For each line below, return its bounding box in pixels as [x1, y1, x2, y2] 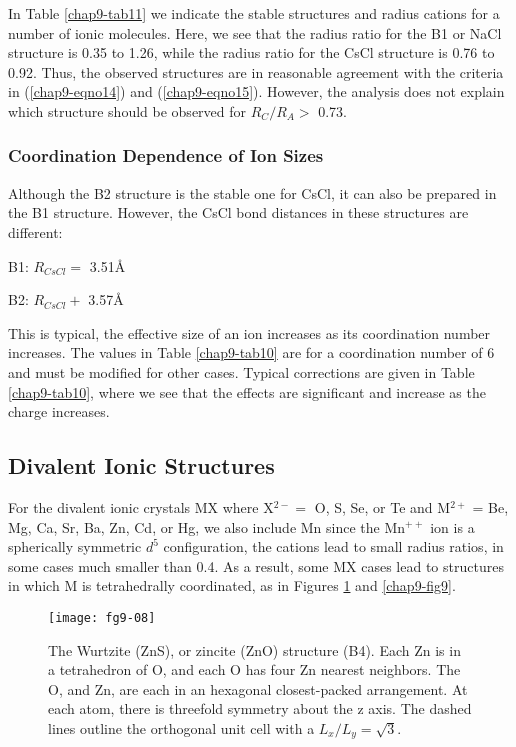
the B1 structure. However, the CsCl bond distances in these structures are [8, 202, 469, 223]
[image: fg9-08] [48, 610, 156, 625]
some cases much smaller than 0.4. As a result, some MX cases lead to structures [8, 555, 504, 576]
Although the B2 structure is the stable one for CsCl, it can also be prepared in [8, 182, 497, 203]
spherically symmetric [8, 536, 142, 557]
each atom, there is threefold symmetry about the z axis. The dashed [48, 698, 472, 719]
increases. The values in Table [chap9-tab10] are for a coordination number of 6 [8, 342, 495, 363]
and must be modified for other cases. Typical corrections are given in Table [8, 361, 475, 382]
